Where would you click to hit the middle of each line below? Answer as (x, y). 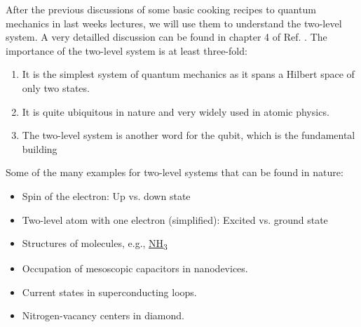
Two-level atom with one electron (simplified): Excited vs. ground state (175, 219)
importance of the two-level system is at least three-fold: (127, 50)
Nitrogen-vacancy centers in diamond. (103, 315)
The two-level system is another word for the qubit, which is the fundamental (189, 135)
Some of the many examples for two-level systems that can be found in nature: (175, 172)
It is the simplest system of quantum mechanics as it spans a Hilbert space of (188, 74)
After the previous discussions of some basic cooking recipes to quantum (161, 9)
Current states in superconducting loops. (109, 292)
